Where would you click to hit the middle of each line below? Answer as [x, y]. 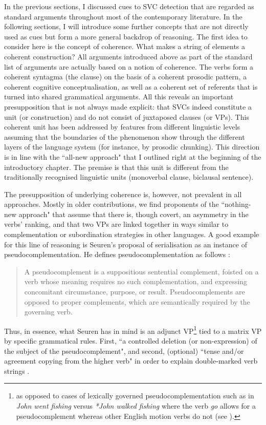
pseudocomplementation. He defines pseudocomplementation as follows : [117, 254]
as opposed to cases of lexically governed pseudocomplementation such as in [135, 396]
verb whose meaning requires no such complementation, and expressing [136, 281]
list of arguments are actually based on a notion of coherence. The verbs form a [129, 66]
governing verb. [48, 312]
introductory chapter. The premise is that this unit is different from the [116, 167]
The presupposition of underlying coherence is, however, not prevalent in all [123, 194]
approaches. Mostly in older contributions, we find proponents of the [112, 204]
